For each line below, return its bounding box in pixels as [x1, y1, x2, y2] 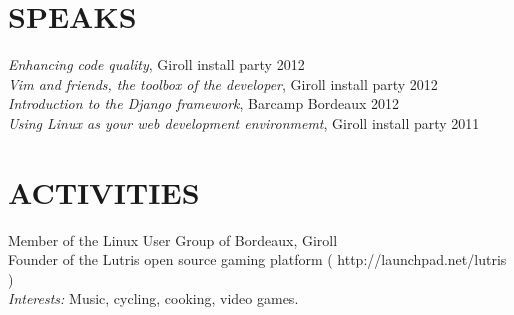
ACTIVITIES [8, 171, 200, 212]
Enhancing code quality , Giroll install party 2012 [8, 54, 305, 75]
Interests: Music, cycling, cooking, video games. [8, 288, 299, 309]
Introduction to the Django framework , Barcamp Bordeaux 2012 [8, 93, 400, 114]
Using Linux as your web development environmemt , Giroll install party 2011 [8, 112, 480, 133]
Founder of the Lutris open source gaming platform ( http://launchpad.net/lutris [8, 249, 507, 270]
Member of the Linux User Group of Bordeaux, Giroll [8, 229, 338, 250]
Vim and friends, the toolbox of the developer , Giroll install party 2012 [8, 73, 438, 94]
